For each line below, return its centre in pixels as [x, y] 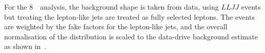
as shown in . [25, 46]
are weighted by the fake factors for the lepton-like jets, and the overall [116, 26]
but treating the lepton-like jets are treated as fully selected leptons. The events [129, 16]
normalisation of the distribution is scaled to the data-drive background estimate [131, 36]
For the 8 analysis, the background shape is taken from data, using [111, 7]
